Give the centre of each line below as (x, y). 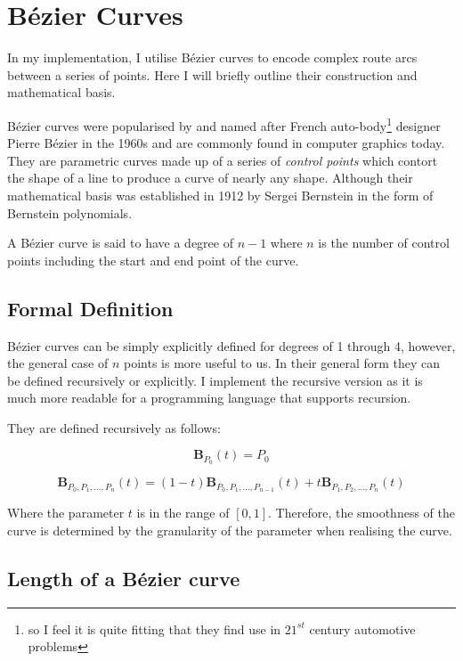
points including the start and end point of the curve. (153, 260)
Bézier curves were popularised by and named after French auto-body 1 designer (224, 124)
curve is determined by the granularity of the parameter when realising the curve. (230, 530)
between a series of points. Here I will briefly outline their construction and (212, 74)
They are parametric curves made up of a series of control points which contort (223, 160)
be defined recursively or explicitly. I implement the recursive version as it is (215, 380)
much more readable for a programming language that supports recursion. (209, 398)
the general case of (58, 363)
